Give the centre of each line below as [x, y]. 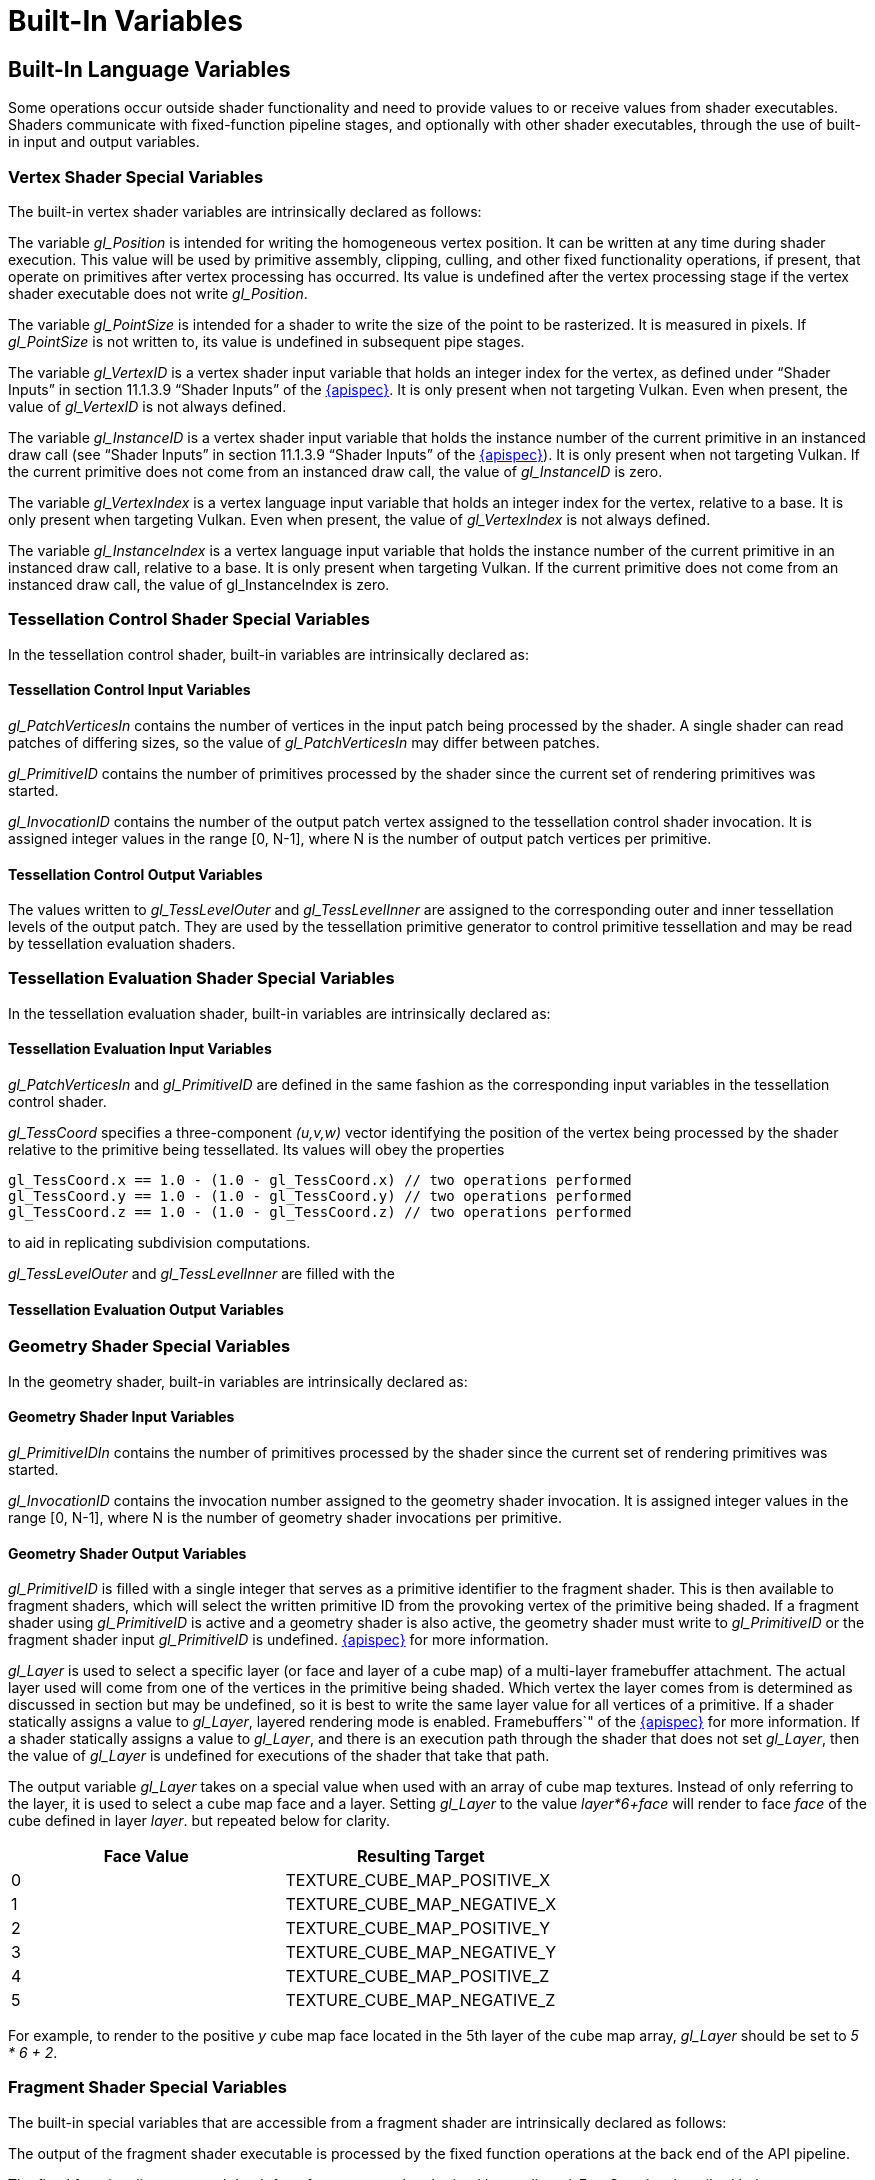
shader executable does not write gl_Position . [158, 293]
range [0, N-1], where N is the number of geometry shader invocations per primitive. [285, 1517]
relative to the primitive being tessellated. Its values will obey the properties [256, 1150]
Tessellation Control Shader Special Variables [189, 619]
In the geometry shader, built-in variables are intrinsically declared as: [238, 1381]
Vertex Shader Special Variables [136, 176]
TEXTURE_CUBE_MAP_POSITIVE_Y [418, 1928]
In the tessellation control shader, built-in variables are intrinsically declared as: [269, 654]
